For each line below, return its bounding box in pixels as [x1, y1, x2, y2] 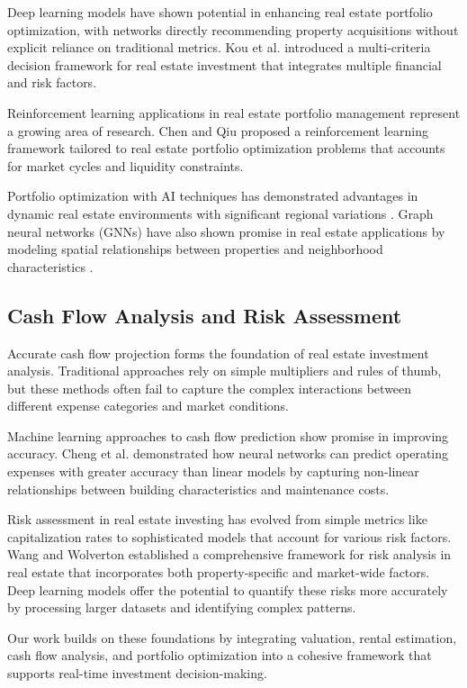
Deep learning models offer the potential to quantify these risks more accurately [7, 580, 448, 599]
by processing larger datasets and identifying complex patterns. [7, 598, 356, 617]
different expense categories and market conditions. [7, 396, 289, 415]
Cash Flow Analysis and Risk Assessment [7, 301, 402, 329]
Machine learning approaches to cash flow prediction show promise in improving [7, 426, 449, 445]
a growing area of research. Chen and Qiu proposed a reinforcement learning [7, 121, 428, 140]
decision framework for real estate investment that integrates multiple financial [7, 55, 442, 74]
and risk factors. [7, 73, 97, 92]
